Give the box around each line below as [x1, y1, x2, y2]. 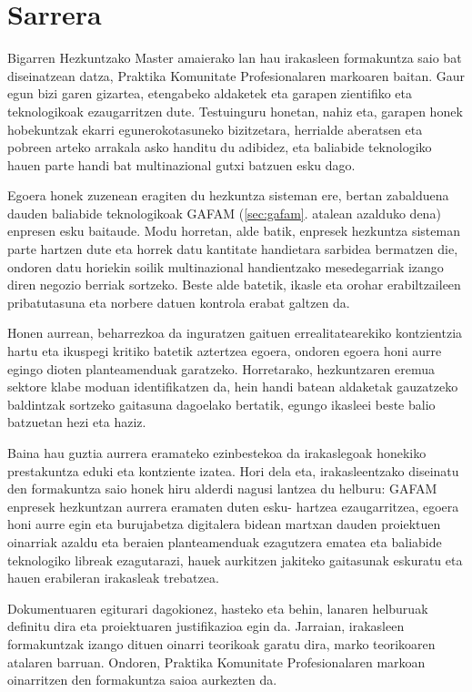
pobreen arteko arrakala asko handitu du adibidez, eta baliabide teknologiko [7, 137, 432, 157]
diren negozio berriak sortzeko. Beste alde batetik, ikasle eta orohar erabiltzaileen [7, 275, 461, 294]
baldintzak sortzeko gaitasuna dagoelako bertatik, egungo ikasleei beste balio [7, 394, 436, 413]
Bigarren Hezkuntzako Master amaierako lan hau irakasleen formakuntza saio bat [7, 48, 462, 67]
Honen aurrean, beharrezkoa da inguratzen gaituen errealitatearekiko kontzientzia [7, 323, 463, 342]
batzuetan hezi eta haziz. [7, 412, 146, 432]
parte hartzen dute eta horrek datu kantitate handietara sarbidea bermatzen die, [7, 239, 458, 259]
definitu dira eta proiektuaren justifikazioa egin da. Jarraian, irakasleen [7, 616, 405, 636]
